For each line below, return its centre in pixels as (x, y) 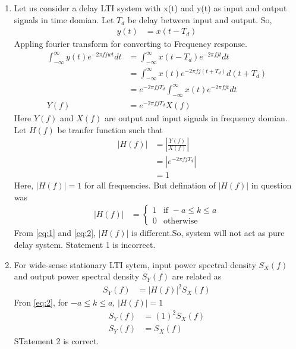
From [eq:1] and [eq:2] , (55, 233)
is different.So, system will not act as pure (208, 233)
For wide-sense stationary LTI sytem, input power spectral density (135, 264)
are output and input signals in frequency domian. (196, 117)
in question (271, 185)
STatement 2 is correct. (56, 341)
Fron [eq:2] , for (41, 302)
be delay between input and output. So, (200, 19)
